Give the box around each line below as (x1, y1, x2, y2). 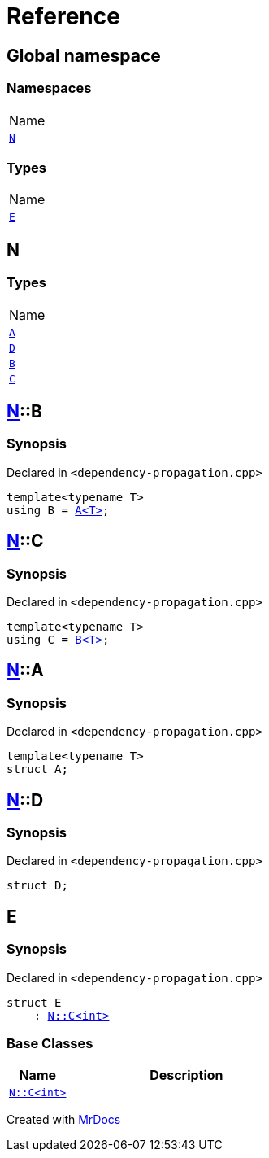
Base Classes (7, 1034, 93, 1051)
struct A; (7, 763, 68, 776)
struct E (7, 995, 62, 1009)
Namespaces (7, 80, 92, 97)
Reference (7, 2, 120, 30)
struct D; (7, 879, 68, 893)
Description (150, 1067, 223, 1084)
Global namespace (7, 45, 161, 66)
